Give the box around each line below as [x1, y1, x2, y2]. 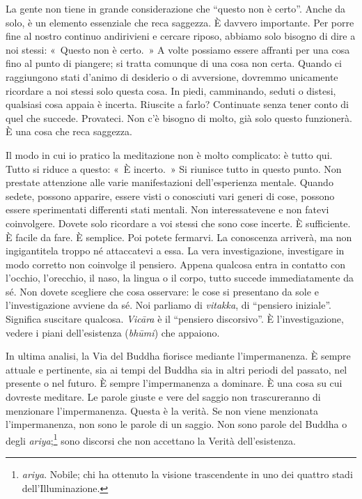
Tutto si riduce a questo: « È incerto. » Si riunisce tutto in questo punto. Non [6, 161, 342, 176]
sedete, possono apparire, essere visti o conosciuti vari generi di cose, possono [6, 188, 335, 203]
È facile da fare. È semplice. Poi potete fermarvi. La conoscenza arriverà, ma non [6, 229, 352, 244]
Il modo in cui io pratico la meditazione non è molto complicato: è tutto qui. [6, 147, 333, 162]
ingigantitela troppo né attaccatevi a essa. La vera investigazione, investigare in [6, 243, 345, 258]
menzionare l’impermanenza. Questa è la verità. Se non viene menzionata [6, 403, 318, 417]
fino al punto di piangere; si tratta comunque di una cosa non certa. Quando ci [6, 56, 342, 70]
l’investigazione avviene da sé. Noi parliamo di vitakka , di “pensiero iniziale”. [6, 298, 331, 312]
